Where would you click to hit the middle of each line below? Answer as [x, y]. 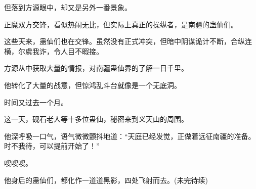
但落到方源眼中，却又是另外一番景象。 [68, 7]
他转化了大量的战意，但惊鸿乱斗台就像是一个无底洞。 [93, 85]
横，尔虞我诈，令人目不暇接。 [54, 51]
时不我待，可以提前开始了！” [52, 146]
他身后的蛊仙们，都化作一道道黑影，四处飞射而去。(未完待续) [106, 180]
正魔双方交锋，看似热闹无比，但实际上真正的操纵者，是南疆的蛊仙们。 [121, 24]
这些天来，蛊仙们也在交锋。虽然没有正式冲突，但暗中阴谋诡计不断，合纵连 [128, 41]
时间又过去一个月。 [36, 102]
